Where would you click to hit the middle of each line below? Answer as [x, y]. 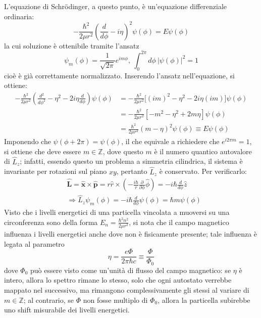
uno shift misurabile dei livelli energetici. [67, 310]
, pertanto [132, 171]
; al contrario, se [49, 300]
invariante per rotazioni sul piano [56, 171]
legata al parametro [34, 243]
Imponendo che [28, 141]
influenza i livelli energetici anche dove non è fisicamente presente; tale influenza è [131, 234]
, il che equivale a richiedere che [170, 141]
